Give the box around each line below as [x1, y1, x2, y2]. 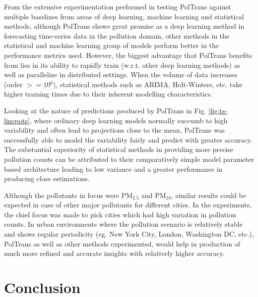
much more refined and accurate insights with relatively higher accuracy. [4, 248, 225, 258]
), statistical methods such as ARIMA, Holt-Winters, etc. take [53, 79, 243, 89]
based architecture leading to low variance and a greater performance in [4, 163, 223, 174]
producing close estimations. [4, 173, 90, 184]
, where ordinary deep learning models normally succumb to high [29, 115, 228, 125]
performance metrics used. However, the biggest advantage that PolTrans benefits [4, 49, 253, 60]
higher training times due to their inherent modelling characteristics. [4, 89, 213, 99]
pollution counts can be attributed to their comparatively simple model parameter [4, 153, 254, 164]
